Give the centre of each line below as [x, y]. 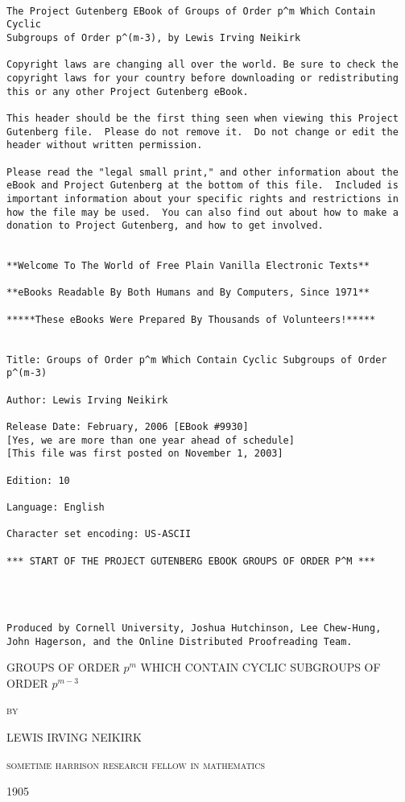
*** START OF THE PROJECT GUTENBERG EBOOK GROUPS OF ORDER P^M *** [191, 561]
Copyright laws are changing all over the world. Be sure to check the [202, 65]
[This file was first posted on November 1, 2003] [145, 454]
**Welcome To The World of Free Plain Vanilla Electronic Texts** [188, 266]
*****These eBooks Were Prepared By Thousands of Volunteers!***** [191, 319]
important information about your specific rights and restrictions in [202, 198]
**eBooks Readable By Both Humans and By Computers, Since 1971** [188, 293]
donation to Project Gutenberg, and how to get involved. [165, 226]
